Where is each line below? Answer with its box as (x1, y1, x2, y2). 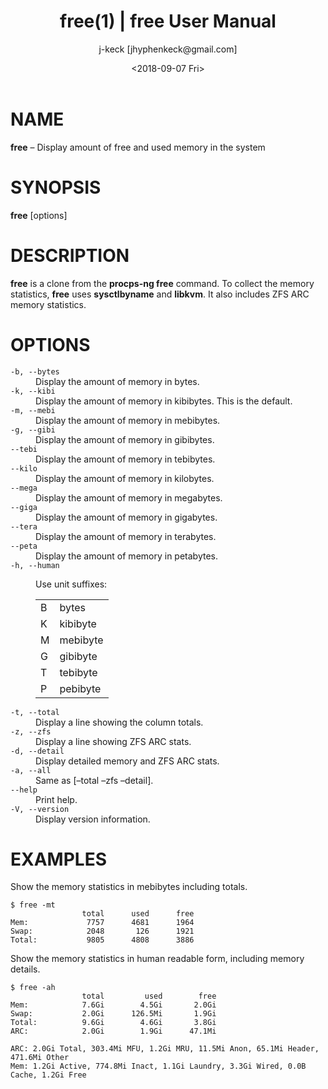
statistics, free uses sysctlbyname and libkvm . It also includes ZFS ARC (10, 288, 310, 300)
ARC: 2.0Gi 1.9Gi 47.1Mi (10, 1026, 217, 1037)
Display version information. (35, 813, 151, 825)
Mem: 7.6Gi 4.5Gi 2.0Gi (10, 1000, 217, 1010)
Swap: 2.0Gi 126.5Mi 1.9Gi (10, 1009, 217, 1019)
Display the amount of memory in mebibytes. (35, 414, 221, 426)
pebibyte (59, 681, 102, 695)
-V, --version (10, 804, 70, 814)
